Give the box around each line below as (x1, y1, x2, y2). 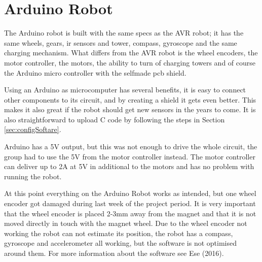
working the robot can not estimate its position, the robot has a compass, (4, 227, 233, 238)
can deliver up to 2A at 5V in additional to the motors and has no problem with (4, 161, 254, 172)
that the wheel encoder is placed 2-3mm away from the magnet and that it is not (4, 208, 256, 218)
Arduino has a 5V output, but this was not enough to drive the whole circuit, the (4, 141, 257, 152)
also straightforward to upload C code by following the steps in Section (4, 114, 225, 124)
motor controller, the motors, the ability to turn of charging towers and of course (4, 57, 255, 68)
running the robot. (4, 171, 62, 181)
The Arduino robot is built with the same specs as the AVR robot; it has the (4, 27, 244, 38)
